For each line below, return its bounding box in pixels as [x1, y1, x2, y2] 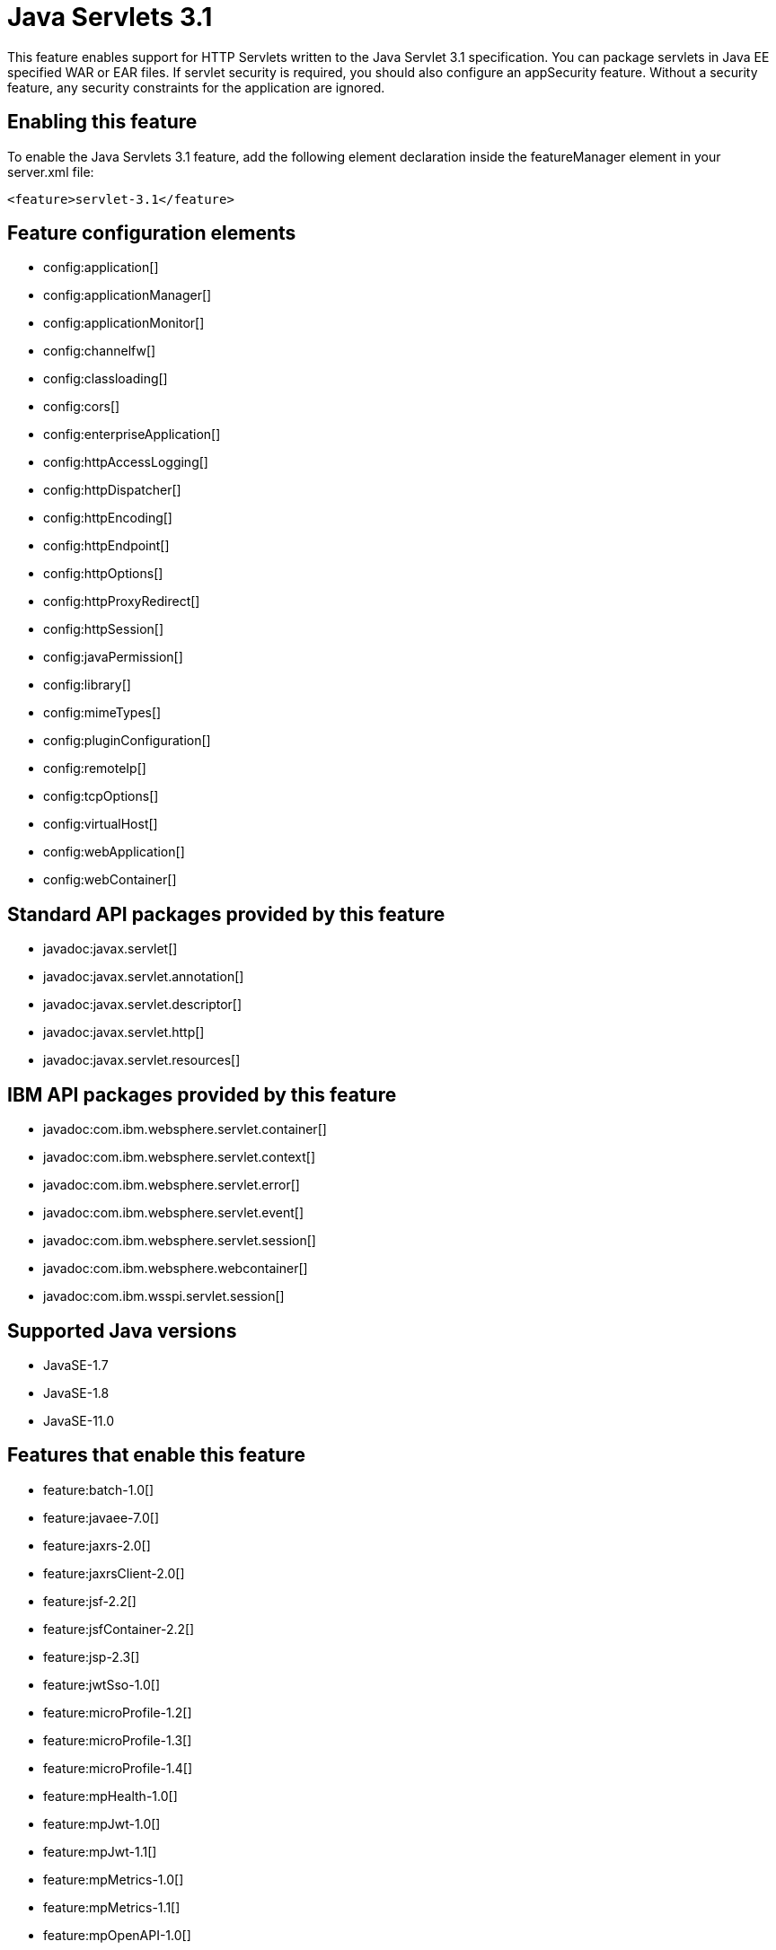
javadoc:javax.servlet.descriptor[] [43, 997, 242, 1013]
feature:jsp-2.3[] [43, 1648, 140, 1665]
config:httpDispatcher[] [43, 482, 181, 498]
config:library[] [43, 677, 131, 693]
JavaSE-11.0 [43, 1412, 115, 1428]
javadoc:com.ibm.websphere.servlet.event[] [43, 1205, 304, 1221]
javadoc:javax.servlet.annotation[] [43, 969, 244, 985]
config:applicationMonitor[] [43, 315, 205, 331]
